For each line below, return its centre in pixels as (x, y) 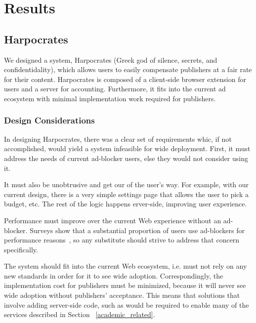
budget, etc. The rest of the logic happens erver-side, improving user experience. (126, 204)
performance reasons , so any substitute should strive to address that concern (122, 240)
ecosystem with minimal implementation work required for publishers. (110, 98)
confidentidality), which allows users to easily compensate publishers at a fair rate (128, 69)
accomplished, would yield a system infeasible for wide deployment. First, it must (127, 148)
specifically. (21, 249)
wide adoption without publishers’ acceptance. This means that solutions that (122, 295)
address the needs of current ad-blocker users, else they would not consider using (126, 158)
